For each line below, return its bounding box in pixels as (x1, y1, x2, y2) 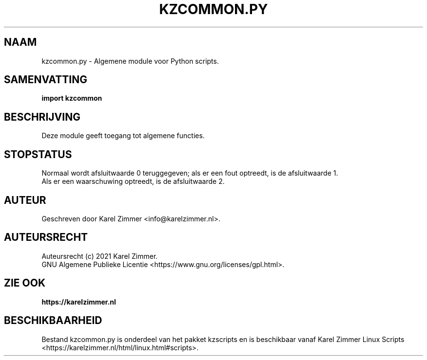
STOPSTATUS (4, 148, 72, 161)
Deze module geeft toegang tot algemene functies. (41, 131, 205, 140)
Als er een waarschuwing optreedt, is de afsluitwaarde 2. (41, 177, 225, 186)
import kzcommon (41, 94, 102, 103)
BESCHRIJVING (4, 110, 80, 123)
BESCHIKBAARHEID (4, 314, 102, 327)
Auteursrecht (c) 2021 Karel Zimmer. (41, 252, 158, 260)
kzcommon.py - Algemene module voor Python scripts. (41, 56, 219, 65)
